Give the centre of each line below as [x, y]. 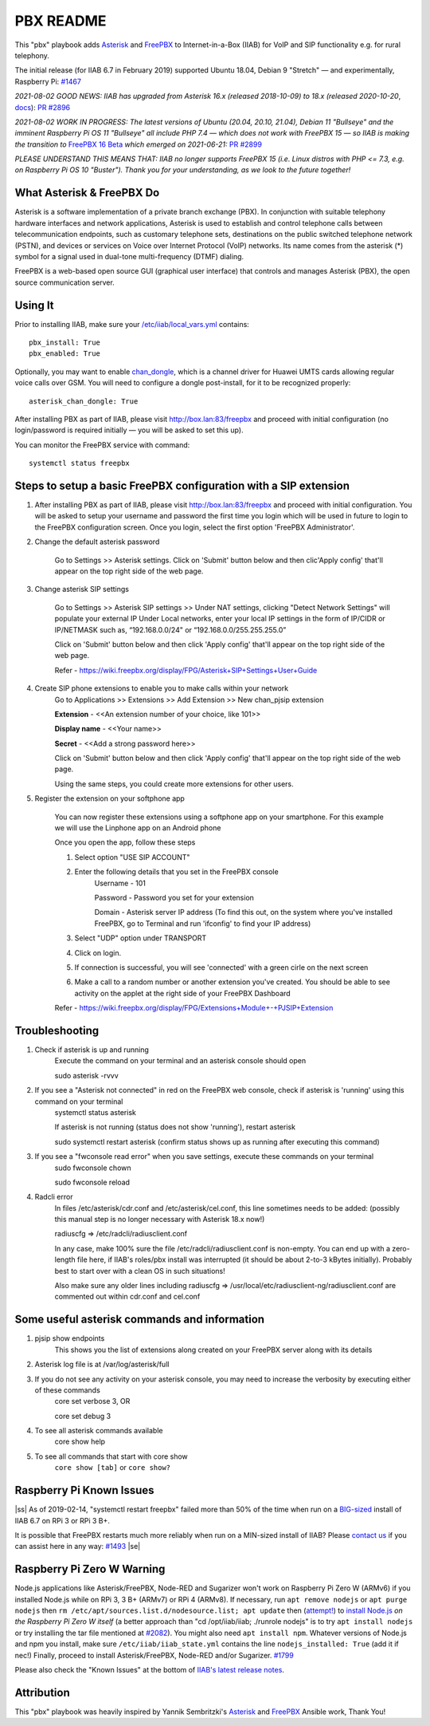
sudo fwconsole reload [92, 1182]
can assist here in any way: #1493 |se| [78, 1547]
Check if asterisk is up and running [92, 1050]
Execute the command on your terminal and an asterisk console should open [180, 1061]
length [65, 1259]
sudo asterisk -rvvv [86, 1075]
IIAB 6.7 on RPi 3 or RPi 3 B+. [63, 1520]
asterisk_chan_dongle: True [84, 401]
